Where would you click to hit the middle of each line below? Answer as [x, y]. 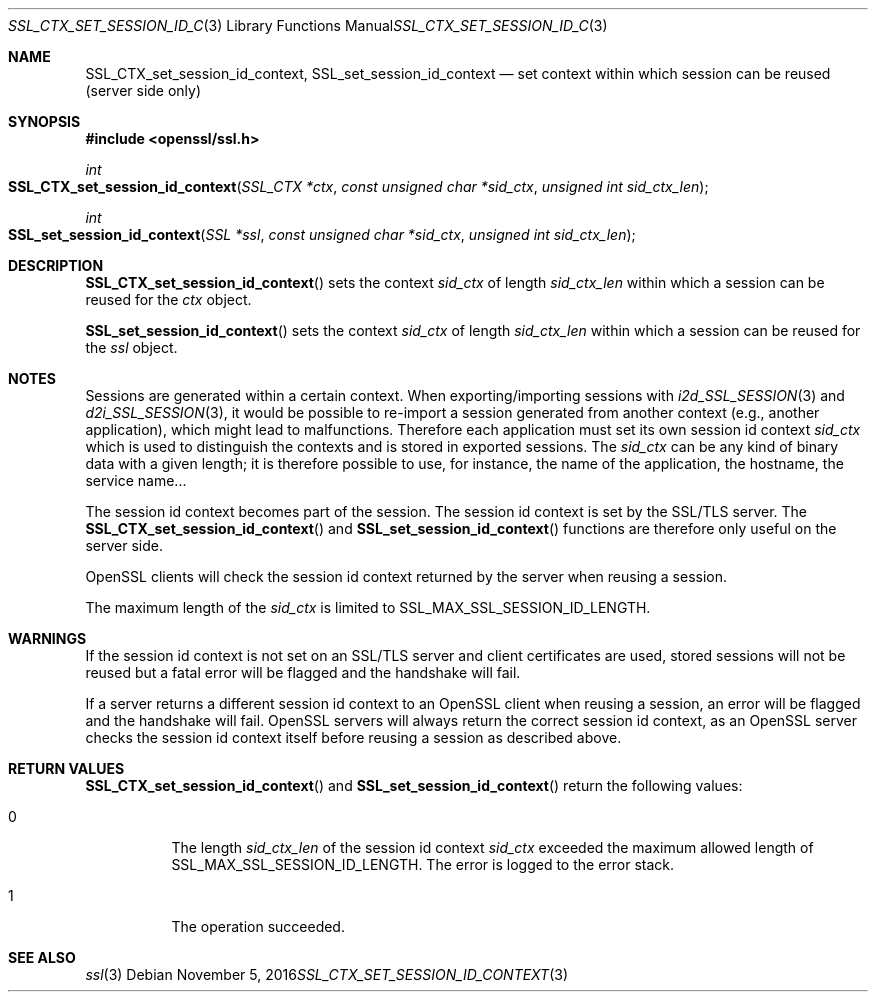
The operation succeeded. [258, 926]
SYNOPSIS [44, 121]
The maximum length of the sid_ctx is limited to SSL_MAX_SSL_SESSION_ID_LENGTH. [368, 607]
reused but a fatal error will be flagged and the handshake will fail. [303, 672]
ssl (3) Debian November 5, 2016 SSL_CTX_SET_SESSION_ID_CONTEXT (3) [327, 974]
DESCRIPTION [56, 265]
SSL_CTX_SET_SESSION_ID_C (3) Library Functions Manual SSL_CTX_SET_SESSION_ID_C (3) [308, 25]
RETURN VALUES [66, 768]
